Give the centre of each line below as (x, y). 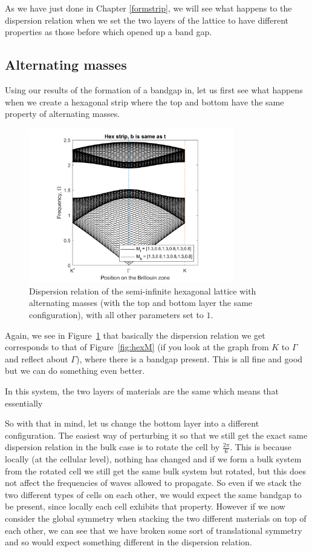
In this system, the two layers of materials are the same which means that (142, 391)
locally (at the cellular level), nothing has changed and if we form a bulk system (153, 459)
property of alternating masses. (63, 114)
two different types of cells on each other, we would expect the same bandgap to (153, 494)
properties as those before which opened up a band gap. (109, 32)
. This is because (261, 447)
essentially (24, 403)
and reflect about (37, 358)
